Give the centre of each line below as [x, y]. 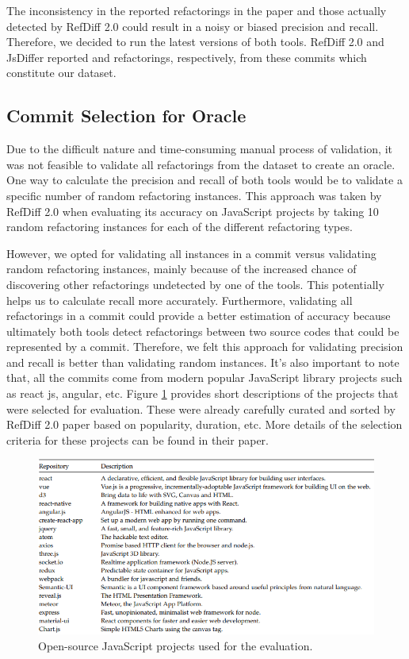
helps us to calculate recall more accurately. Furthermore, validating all [180, 300]
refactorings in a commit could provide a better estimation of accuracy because [199, 316]
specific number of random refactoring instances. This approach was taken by [194, 195]
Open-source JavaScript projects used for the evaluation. [176, 645]
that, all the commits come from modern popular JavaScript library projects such [204, 378]
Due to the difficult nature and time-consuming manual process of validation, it [200, 149]
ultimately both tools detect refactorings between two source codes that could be [203, 331]
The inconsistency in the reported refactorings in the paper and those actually [197, 10]
